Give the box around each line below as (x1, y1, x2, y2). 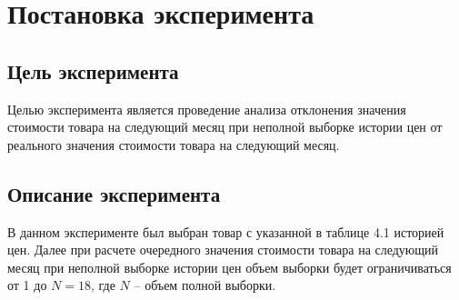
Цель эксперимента (7, 56, 179, 85)
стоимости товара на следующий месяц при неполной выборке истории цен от (7, 117, 443, 136)
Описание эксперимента (7, 179, 221, 207)
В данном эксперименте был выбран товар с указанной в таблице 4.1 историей (7, 222, 444, 241)
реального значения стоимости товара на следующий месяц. (7, 135, 340, 154)
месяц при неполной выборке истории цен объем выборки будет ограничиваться (7, 257, 452, 276)
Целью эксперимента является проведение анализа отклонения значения (7, 99, 406, 118)
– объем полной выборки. (134, 275, 276, 295)
